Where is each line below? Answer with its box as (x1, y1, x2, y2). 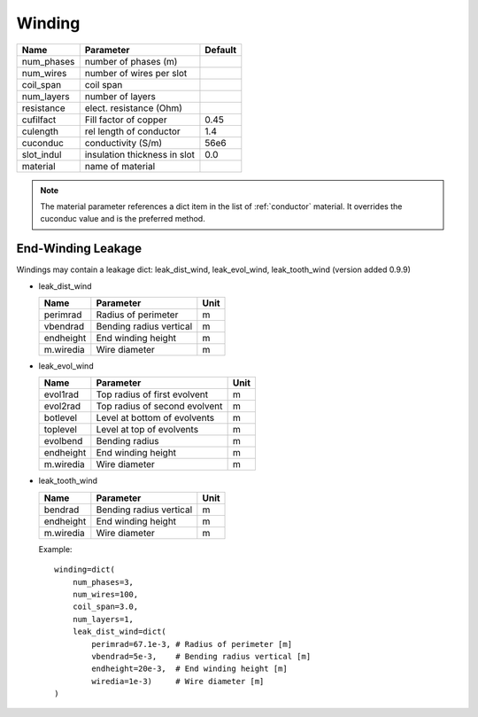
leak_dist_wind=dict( (72, 627, 167, 637)
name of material (84, 160, 156, 172)
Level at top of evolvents (96, 424, 199, 436)
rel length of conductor (84, 125, 181, 137)
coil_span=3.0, (72, 602, 139, 612)
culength (21, 125, 59, 137)
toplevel (43, 424, 77, 436)
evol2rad (43, 400, 81, 412)
